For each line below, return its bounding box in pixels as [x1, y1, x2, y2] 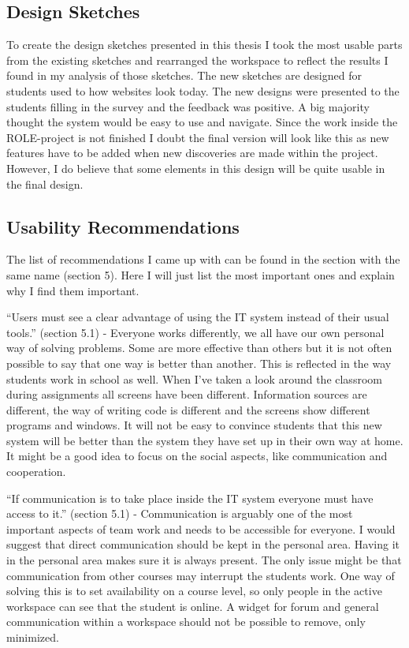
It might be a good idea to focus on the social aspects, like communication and [6, 448, 388, 464]
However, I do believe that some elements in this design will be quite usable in [6, 159, 385, 176]
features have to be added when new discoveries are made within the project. [6, 144, 378, 161]
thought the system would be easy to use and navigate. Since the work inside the [6, 114, 398, 130]
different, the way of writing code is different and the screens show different [6, 401, 370, 418]
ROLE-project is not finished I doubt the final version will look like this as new [6, 129, 389, 145]
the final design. [6, 175, 84, 192]
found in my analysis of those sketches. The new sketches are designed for [6, 67, 362, 84]
